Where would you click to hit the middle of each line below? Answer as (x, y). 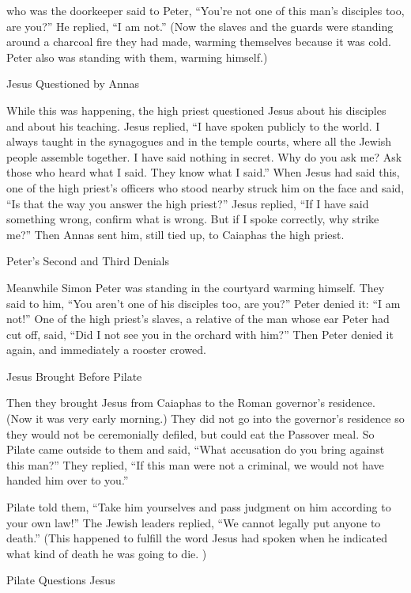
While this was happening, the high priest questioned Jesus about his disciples (196, 110)
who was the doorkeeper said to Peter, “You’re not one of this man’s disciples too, (205, 10)
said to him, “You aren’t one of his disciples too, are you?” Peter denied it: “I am (204, 303)
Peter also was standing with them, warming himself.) (137, 57)
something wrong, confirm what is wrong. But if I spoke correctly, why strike (193, 219)
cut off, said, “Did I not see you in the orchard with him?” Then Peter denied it (200, 334)
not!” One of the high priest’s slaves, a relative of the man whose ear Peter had (198, 319)
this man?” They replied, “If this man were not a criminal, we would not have (195, 464)
